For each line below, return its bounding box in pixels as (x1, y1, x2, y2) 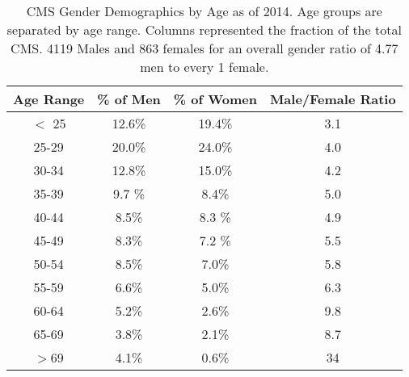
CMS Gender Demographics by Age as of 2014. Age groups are (26, 2, 382, 20)
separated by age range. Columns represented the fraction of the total (6, 20, 402, 39)
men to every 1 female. (140, 57, 269, 76)
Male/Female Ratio (269, 90, 396, 108)
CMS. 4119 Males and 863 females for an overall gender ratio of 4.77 (11, 39, 398, 57)
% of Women (173, 90, 257, 108)
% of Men (97, 90, 161, 108)
